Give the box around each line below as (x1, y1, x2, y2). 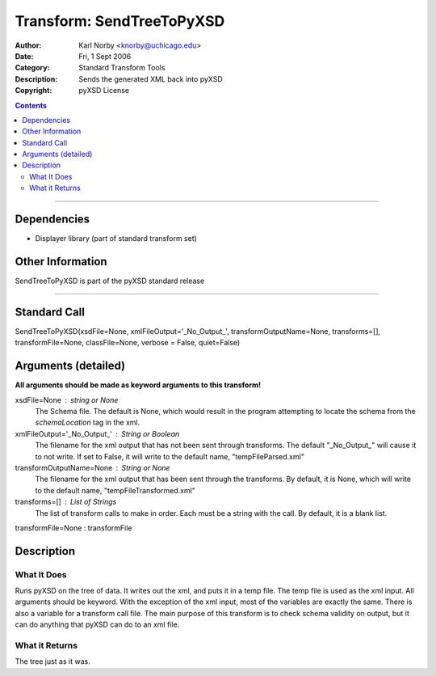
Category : (15, 63, 50, 73)
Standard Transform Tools (78, 63, 166, 73)
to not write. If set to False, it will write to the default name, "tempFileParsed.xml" (35, 451, 304, 461)
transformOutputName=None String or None (15, 463, 170, 472)
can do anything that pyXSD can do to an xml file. (15, 619, 180, 630)
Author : (15, 40, 42, 50)
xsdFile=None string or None (15, 395, 119, 404)
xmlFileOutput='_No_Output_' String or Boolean (15, 429, 180, 438)
